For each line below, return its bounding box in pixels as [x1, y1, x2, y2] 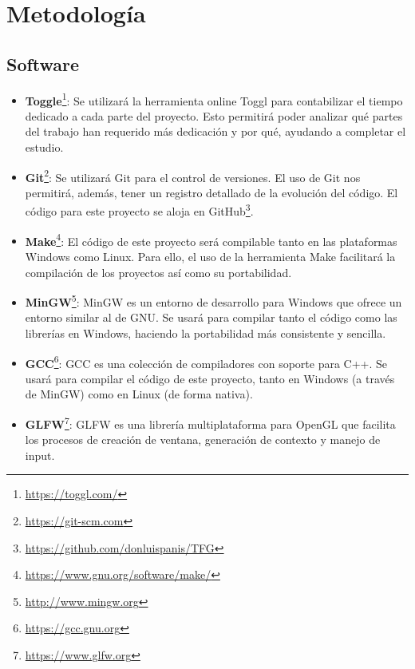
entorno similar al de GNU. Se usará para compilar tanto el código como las [25, 309, 397, 326]
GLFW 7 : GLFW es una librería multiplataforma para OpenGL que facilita [25, 414, 396, 432]
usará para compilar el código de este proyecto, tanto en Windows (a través [25, 370, 395, 386]
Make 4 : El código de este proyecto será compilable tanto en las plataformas [25, 230, 397, 249]
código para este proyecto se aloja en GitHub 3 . [25, 200, 254, 220]
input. [25, 446, 55, 463]
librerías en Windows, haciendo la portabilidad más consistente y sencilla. [25, 324, 386, 341]
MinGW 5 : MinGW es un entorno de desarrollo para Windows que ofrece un [25, 291, 402, 310]
